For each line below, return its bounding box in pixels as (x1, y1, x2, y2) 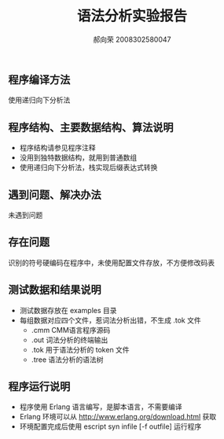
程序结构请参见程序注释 (19, 143, 96, 153)
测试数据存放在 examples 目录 (19, 305, 117, 315)
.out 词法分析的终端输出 (31, 335, 108, 345)
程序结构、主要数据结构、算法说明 (8, 120, 174, 134)
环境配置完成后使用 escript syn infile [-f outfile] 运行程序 (19, 422, 202, 431)
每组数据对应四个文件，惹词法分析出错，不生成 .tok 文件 (19, 315, 202, 325)
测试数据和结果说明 (8, 283, 101, 297)
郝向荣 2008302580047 (93, 35, 171, 44)
